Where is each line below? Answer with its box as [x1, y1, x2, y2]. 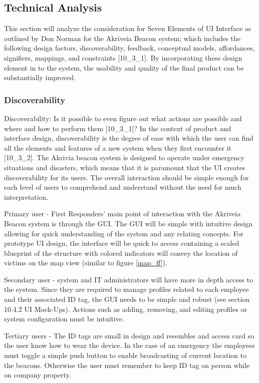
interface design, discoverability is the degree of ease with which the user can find [4, 133, 253, 143]
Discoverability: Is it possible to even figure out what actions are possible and [4, 113, 242, 123]
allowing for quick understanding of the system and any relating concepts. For [4, 228, 243, 238]
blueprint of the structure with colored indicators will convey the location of [4, 247, 238, 258]
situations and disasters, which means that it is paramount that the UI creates [4, 162, 245, 172]
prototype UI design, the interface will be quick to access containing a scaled [4, 238, 239, 248]
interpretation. [4, 191, 49, 202]
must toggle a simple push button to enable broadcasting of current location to [4, 350, 247, 360]
